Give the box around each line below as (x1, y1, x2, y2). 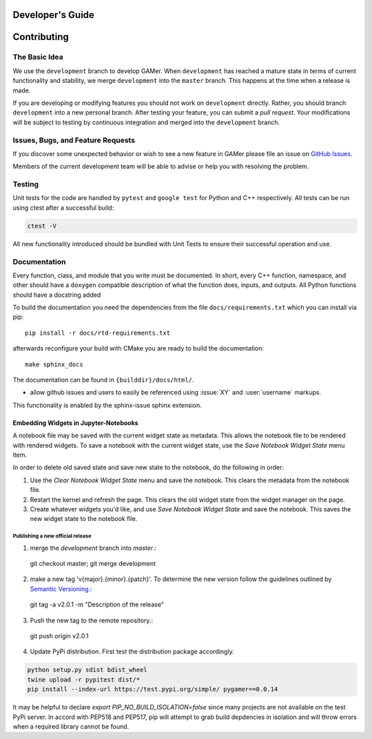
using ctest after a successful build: (12, 204, 114, 212)
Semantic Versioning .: (30, 584, 92, 593)
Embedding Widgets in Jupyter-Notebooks (12, 418, 138, 427)
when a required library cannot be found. (12, 722, 130, 731)
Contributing (12, 31, 69, 43)
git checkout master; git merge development (30, 560, 156, 568)
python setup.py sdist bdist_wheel (27, 666, 147, 674)
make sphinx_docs (25, 360, 83, 368)
